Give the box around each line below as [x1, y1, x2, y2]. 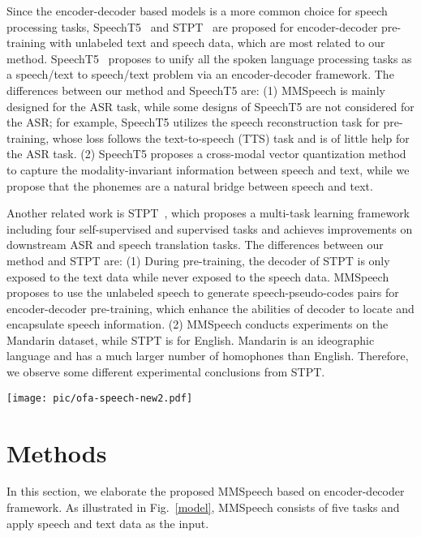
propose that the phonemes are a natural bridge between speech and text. [6, 177, 373, 194]
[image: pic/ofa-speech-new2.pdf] [6, 392, 193, 404]
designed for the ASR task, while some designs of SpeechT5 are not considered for [6, 97, 415, 114]
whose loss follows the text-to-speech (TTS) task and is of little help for [52, 129, 410, 146]
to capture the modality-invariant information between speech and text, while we [6, 161, 410, 178]
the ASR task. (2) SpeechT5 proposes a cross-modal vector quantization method [6, 145, 406, 162]
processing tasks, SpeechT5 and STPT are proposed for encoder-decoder [6, 18, 378, 35]
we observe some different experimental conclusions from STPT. [6, 363, 325, 380]
